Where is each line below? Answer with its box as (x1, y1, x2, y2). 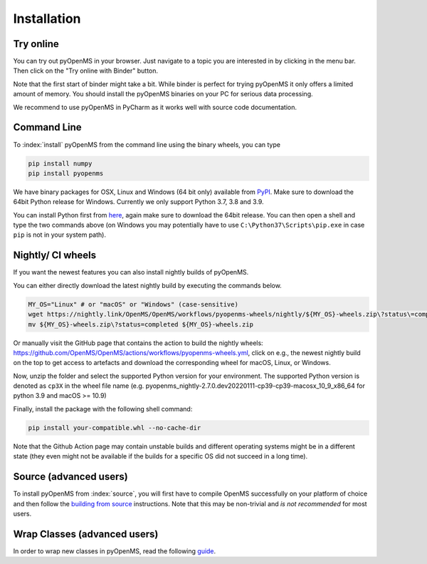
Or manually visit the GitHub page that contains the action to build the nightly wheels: (13, 339, 263, 347)
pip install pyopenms (28, 169, 104, 178)
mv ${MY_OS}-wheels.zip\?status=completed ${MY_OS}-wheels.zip (28, 320, 254, 328)
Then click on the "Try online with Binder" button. (13, 66, 159, 75)
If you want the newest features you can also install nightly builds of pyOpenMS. (13, 268, 249, 277)
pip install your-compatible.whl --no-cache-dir (28, 424, 201, 431)
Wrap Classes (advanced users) (13, 528, 159, 540)
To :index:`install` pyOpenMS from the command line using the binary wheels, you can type (13, 140, 281, 149)
